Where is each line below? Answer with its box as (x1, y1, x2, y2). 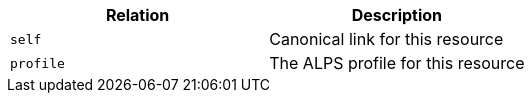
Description (351, 5, 443, 25)
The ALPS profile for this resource (269, 53, 525, 73)
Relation (105, 5, 170, 25)
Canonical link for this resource (269, 29, 504, 49)
